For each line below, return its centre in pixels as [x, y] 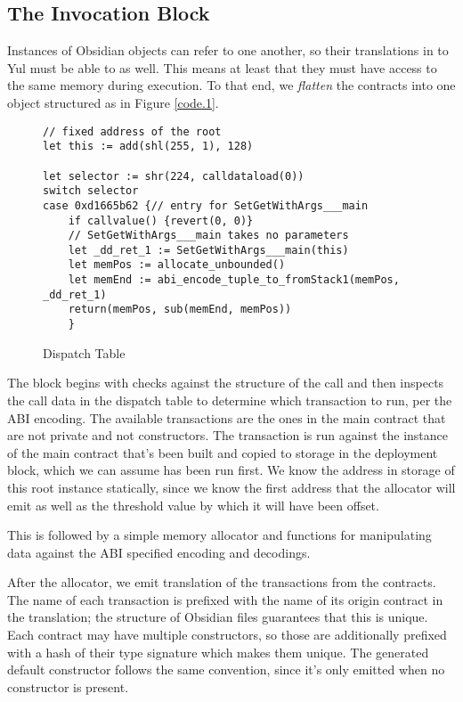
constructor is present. [68, 686]
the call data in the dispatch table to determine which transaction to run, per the [230, 400]
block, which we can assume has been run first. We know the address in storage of [231, 470]
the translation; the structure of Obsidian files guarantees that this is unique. [218, 617]
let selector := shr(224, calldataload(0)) [174, 176]
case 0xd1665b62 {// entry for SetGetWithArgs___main [206, 205]
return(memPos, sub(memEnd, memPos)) [180, 310]
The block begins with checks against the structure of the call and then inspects [226, 383]
